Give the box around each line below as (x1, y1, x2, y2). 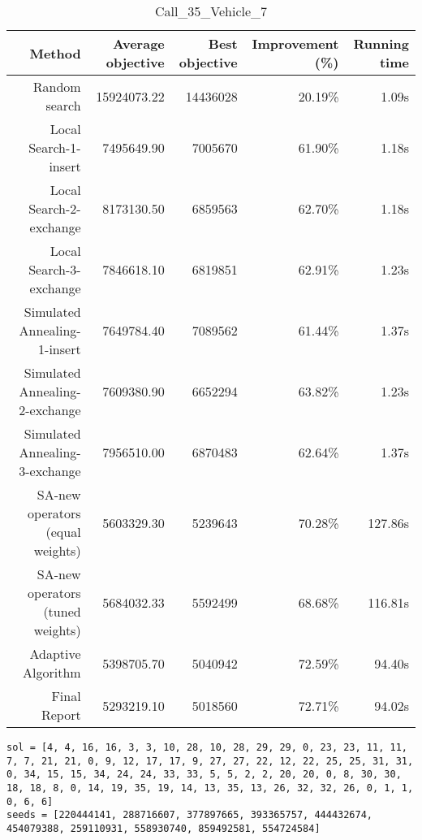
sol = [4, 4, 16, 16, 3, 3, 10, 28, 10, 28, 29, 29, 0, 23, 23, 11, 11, (6, 742, 407, 753)
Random (32, 77, 81, 96)
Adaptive (29, 644, 81, 663)
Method (29, 43, 81, 63)
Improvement (252, 34, 339, 53)
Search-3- (28, 260, 81, 279)
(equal (45, 522, 81, 541)
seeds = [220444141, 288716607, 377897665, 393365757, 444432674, (6, 809, 373, 821)
